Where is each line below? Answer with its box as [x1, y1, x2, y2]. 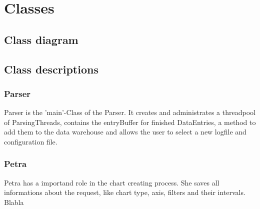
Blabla [4, 196, 24, 207]
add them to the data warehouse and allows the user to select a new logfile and [4, 126, 246, 137]
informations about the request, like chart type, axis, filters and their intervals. [4, 187, 245, 197]
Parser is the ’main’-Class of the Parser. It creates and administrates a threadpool [4, 107, 255, 117]
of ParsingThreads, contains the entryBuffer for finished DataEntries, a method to [4, 116, 256, 127]
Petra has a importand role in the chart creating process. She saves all [4, 177, 219, 187]
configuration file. [4, 136, 57, 146]
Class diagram [4, 31, 78, 47]
